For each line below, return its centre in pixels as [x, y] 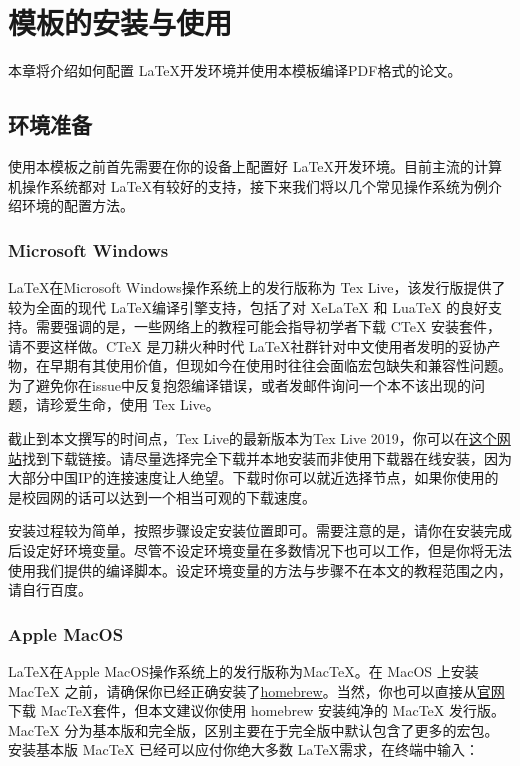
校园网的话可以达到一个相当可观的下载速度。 [168, 496]
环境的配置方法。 [77, 205]
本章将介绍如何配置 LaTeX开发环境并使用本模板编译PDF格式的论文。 [235, 70]
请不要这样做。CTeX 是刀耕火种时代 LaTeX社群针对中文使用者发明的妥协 [247, 345]
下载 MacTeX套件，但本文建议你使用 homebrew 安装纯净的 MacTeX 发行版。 [256, 710]
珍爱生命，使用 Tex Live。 [134, 404]
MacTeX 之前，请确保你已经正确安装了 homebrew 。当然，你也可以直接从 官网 [256, 690]
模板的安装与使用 [120, 22]
